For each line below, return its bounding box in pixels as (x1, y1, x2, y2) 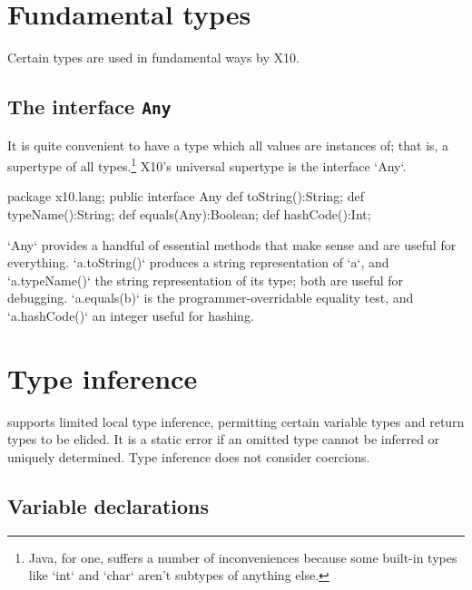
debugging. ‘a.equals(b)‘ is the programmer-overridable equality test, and (7, 288, 414, 307)
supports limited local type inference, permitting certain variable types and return (7, 411, 465, 430)
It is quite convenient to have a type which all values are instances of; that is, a (7, 135, 449, 154)
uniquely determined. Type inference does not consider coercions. (7, 447, 370, 466)
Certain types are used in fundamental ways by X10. (7, 48, 300, 67)
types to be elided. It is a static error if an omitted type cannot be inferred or (7, 430, 440, 449)
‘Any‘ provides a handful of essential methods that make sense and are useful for (7, 235, 457, 254)
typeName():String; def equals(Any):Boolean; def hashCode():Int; (7, 204, 371, 223)
